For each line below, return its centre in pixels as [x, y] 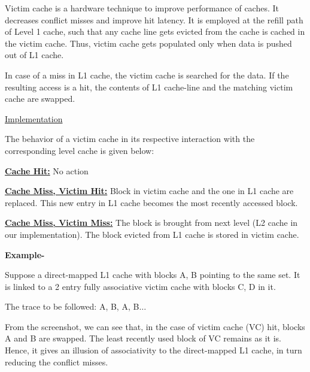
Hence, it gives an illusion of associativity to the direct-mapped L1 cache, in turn [154, 350]
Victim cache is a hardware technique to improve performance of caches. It [142, 8]
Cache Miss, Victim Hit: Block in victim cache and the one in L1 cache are [149, 191]
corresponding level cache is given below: [80, 150]
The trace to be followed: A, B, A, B [72, 306]
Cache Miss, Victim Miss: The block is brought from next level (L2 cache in [151, 223]
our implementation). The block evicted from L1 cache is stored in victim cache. [152, 234]
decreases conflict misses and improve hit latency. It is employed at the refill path [154, 19]
